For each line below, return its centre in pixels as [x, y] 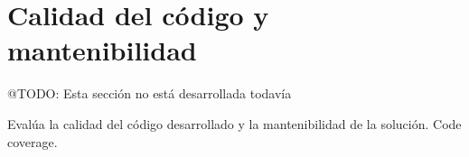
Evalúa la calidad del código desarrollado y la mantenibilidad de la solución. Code [234, 123]
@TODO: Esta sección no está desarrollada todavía [150, 93]
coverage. [33, 141]
